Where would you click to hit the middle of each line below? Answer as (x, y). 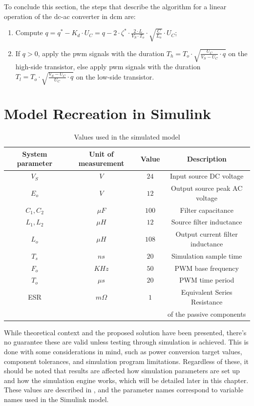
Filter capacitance (207, 210)
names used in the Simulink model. (56, 399)
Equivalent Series (207, 292)
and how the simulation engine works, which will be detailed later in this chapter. (126, 380)
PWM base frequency (207, 268)
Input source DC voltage (207, 176)
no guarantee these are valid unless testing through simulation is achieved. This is (126, 342)
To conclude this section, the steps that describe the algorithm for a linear (115, 6)
